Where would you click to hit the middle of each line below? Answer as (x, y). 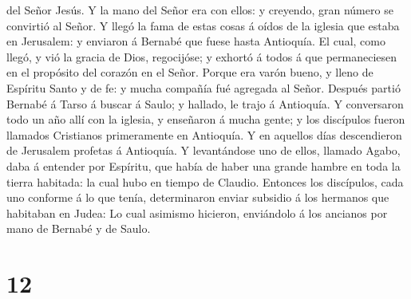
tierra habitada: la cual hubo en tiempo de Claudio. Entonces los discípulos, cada (205, 181)
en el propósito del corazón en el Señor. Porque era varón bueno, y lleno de (190, 72)
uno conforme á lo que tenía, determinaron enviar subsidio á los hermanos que (198, 197)
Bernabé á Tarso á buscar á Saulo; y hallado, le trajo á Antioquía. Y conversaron (205, 103)
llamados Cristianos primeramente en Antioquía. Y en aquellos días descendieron (204, 134)
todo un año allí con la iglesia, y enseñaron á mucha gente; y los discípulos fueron (206, 119)
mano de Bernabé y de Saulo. (79, 228)
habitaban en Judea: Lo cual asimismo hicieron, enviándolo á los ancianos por (197, 212)
